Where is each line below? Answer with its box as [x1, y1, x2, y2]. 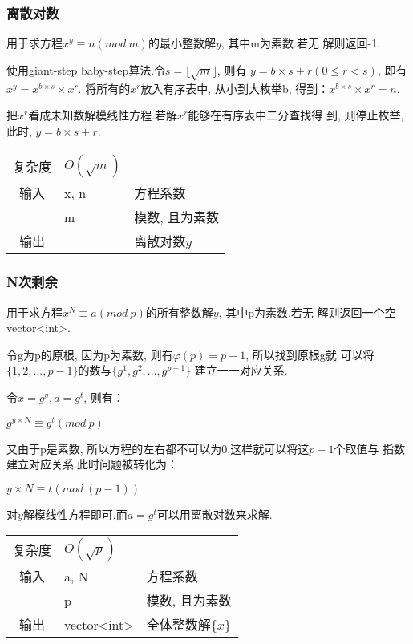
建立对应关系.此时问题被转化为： [6, 456, 178, 472]
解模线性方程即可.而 [22, 505, 128, 522]
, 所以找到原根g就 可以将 [245, 346, 375, 363]
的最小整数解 [148, 34, 216, 51]
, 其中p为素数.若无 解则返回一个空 [218, 303, 396, 320]
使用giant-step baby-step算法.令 [6, 61, 166, 78]
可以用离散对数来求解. [156, 505, 273, 522]
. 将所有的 [78, 79, 131, 96]
